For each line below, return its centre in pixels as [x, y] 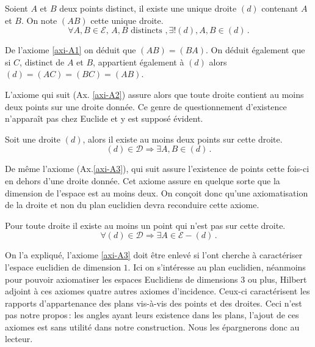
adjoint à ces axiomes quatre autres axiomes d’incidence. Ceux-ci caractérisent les [157, 291]
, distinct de [42, 62]
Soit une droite [33, 139]
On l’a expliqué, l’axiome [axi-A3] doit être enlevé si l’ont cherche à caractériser [154, 255]
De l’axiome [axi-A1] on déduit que [71, 50]
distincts [147, 31]
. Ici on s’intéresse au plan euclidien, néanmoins [217, 267]
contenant [280, 8]
